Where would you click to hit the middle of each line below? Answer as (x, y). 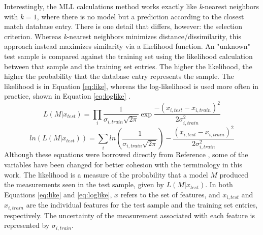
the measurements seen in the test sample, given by (84, 184)
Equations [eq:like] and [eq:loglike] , (58, 194)
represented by (27, 225)
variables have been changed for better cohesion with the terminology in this (123, 165)
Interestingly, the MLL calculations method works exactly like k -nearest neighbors (132, 6)
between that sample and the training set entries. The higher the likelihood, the (128, 66)
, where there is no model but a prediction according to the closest (140, 16)
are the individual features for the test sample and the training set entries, (142, 205)
